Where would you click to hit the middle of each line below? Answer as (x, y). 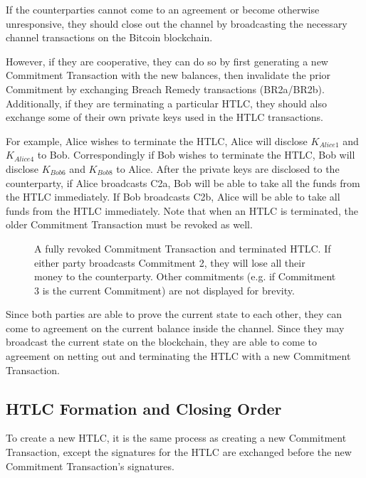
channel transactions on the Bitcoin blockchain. (109, 37)
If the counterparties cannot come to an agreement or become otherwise (163, 9)
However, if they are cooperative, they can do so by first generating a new (167, 61)
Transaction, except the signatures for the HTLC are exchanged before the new (179, 452)
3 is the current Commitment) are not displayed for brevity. (164, 290)
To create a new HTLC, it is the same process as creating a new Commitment (176, 438)
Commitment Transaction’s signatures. (90, 466)
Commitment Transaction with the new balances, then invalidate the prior (168, 75)
